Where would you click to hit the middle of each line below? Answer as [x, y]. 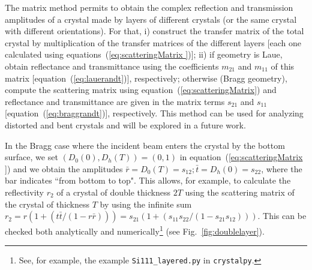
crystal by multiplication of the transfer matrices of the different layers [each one [153, 42]
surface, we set [31, 157]
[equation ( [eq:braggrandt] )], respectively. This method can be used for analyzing [154, 113]
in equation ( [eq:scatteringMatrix [241, 157]
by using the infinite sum [146, 204]
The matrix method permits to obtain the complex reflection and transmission [149, 7]
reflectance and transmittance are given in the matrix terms [115, 101]
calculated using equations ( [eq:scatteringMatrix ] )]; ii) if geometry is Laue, [144, 54]
